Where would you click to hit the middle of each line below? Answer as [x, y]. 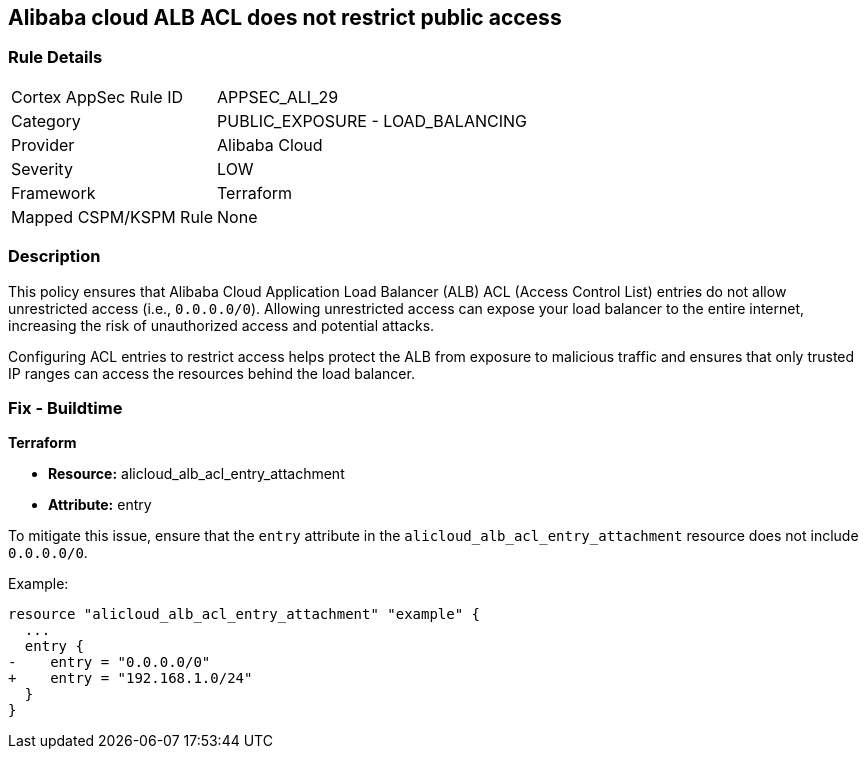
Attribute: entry [100, 505]
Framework [53, 192]
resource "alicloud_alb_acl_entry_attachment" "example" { [244, 614]
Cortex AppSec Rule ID [97, 96]
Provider [43, 144]
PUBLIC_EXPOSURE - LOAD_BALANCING [372, 120]
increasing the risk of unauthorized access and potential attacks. [221, 325]
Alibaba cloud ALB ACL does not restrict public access [285, 17]
